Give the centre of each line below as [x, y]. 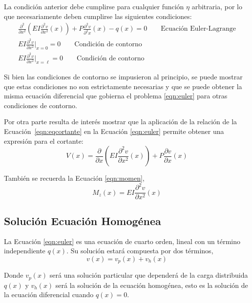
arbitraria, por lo [217, 6]
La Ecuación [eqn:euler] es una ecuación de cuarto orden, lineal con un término [122, 241]
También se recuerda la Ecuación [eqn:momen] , [74, 178]
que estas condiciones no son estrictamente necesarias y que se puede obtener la [123, 86]
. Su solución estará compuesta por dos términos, [140, 251]
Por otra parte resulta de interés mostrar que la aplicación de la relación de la [121, 122]
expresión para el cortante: [44, 141]
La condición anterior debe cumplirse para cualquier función [94, 6]
